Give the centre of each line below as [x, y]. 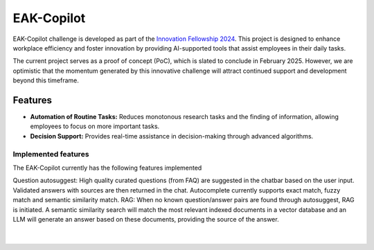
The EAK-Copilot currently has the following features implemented [107, 168]
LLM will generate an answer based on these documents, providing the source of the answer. [146, 219]
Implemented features [51, 154]
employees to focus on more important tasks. [95, 126]
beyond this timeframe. [46, 80]
